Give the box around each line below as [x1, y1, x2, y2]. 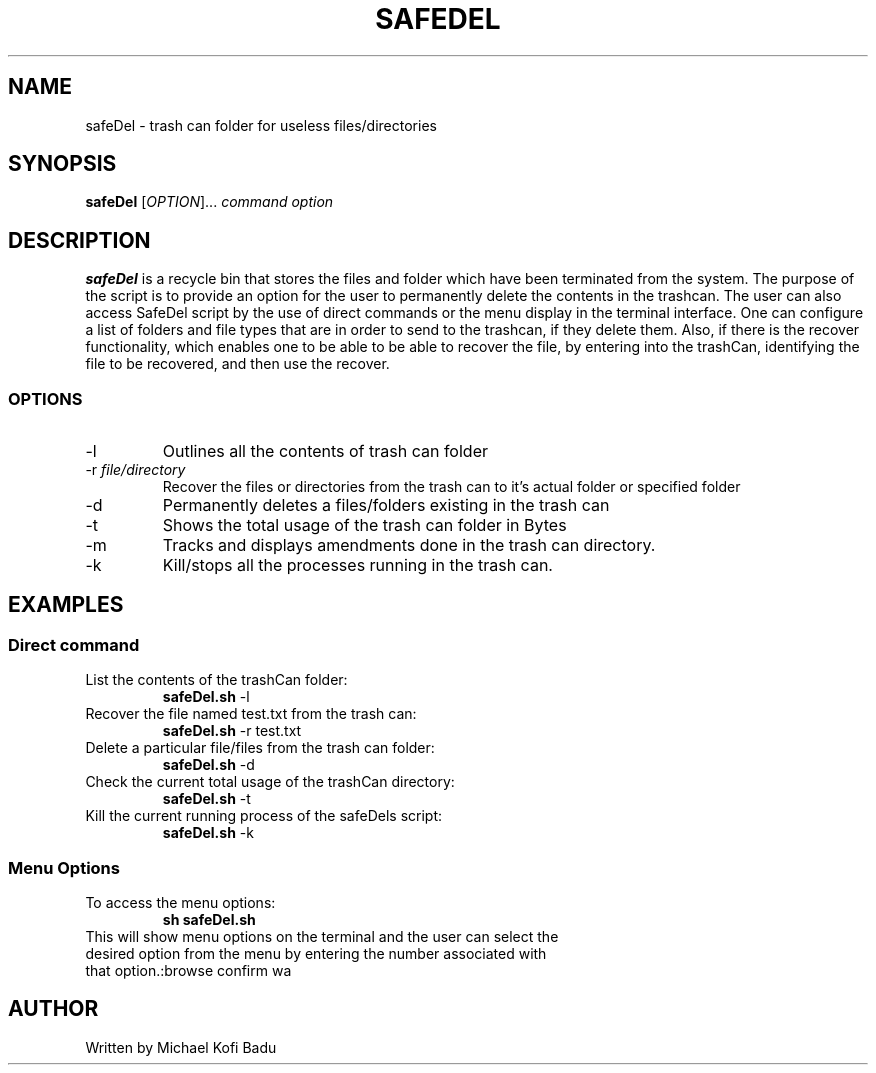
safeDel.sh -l [162, 688, 250, 706]
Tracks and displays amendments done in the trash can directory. [162, 535, 656, 556]
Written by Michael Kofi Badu [85, 1038, 277, 1056]
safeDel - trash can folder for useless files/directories [85, 116, 437, 134]
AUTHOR [8, 996, 99, 1022]
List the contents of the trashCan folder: [85, 671, 348, 689]
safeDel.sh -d [162, 756, 255, 774]
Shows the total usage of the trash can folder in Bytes [162, 515, 567, 536]
